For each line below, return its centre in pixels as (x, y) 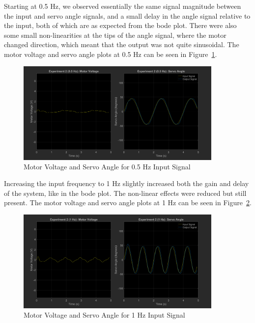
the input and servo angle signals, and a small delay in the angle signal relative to (127, 15)
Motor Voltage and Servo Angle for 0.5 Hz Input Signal (107, 167)
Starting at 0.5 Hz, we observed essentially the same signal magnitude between (123, 6)
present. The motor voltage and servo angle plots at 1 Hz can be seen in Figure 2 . (128, 202)
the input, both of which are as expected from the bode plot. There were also (120, 25)
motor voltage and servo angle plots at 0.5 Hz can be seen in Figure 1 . (111, 54)
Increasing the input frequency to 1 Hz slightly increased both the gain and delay (127, 183)
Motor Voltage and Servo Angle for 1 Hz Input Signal (104, 315)
